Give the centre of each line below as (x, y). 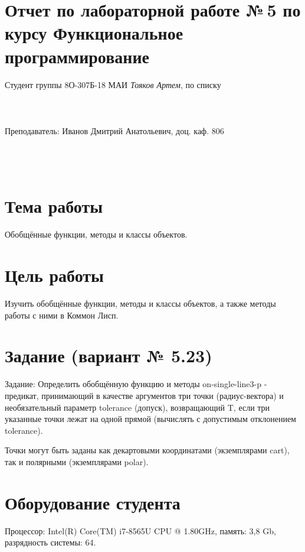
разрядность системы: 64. (50, 542)
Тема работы (54, 206)
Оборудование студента (93, 502)
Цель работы (54, 275)
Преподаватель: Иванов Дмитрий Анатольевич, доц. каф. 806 (114, 130)
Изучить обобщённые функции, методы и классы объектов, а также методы (140, 303)
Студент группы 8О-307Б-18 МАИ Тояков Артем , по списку (113, 84)
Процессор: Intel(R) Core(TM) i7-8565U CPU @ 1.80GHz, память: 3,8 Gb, (140, 530)
